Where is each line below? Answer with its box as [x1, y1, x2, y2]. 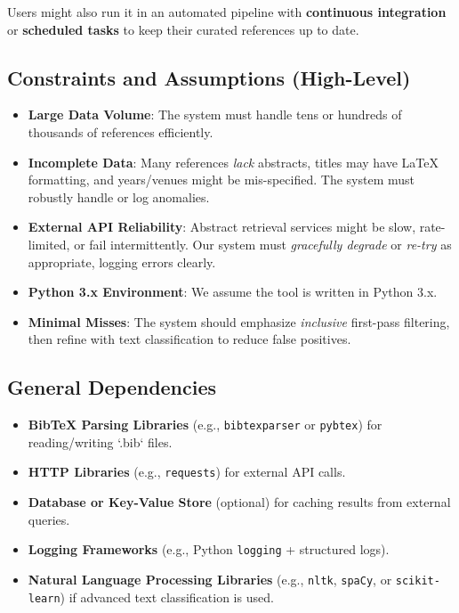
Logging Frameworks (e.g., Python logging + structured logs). [28, 540, 390, 559]
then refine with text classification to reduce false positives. [28, 330, 351, 348]
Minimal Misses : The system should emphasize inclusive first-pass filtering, [28, 312, 450, 331]
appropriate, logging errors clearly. [28, 252, 216, 271]
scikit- [395, 574, 440, 587]
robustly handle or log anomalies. [28, 187, 210, 206]
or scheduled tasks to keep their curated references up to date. [7, 20, 359, 38]
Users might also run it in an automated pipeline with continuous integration [7, 3, 447, 20]
